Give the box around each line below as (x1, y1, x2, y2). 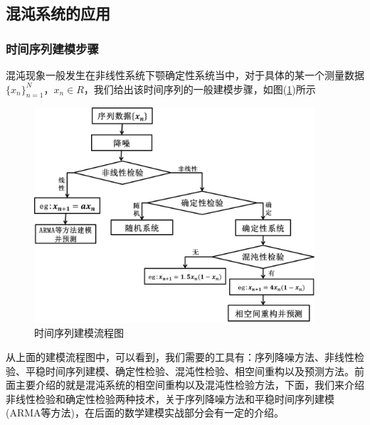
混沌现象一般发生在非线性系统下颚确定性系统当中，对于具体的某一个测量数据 (6, 68, 364, 82)
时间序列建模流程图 (34, 325, 124, 340)
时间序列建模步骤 (6, 39, 99, 57)
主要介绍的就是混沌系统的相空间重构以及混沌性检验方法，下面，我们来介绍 (15, 377, 364, 392)
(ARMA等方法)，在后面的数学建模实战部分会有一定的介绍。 (6, 405, 285, 420)
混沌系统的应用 (6, 2, 110, 24)
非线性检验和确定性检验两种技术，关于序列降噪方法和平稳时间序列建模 (6, 391, 334, 406)
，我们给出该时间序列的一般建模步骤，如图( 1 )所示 (83, 81, 316, 96)
